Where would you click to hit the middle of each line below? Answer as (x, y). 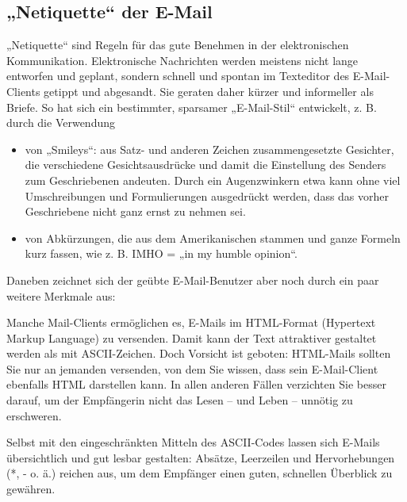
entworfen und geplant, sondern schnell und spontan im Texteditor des (178, 76)
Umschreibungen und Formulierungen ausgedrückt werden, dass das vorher (207, 195)
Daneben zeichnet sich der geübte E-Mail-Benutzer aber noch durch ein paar (193, 280)
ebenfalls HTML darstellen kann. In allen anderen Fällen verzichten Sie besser (196, 384)
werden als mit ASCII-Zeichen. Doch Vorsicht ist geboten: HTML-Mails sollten (199, 353)
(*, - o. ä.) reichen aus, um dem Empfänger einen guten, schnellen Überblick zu (200, 473)
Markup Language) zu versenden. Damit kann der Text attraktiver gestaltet (192, 337)
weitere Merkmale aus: (61, 295)
